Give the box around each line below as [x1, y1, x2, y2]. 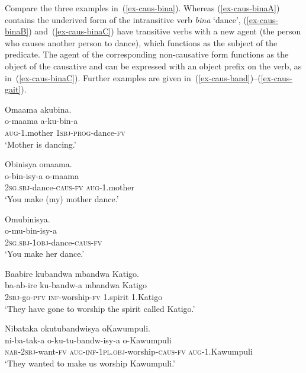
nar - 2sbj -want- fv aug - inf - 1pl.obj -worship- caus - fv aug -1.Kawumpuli [5, 345, 253, 358]
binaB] [5, 25, 29, 37]
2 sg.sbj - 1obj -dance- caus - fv [5, 235, 102, 248]
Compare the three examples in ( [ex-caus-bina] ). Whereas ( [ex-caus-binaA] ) [5, 2, 280, 14]
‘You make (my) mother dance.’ [5, 192, 119, 205]
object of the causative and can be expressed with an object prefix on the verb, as [5, 59, 302, 72]
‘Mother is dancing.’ [5, 138, 76, 150]
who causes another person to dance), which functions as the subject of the [5, 36, 278, 49]
